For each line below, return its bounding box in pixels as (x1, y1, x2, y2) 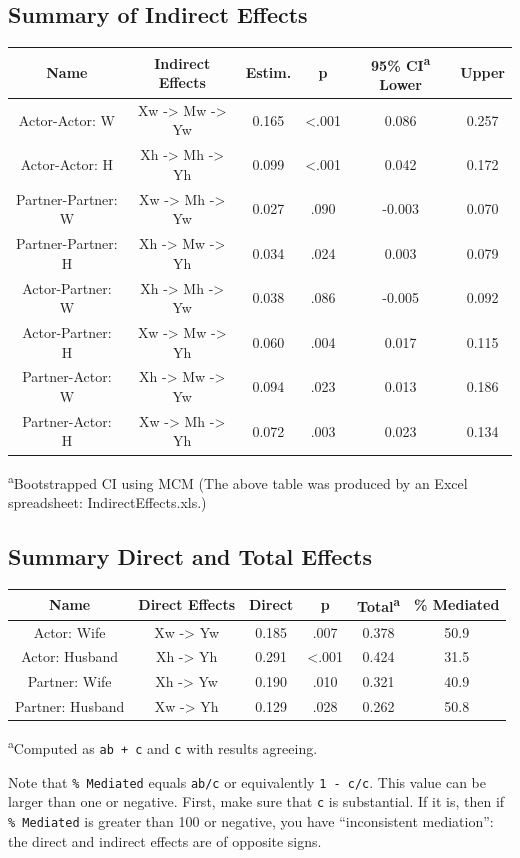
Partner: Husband (15, 696, 125, 717)
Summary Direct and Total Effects (8, 540, 372, 571)
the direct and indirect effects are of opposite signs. (8, 830, 322, 851)
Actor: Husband (21, 646, 119, 667)
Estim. (245, 62, 292, 83)
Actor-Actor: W (18, 109, 115, 130)
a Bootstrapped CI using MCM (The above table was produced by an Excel (8, 469, 468, 493)
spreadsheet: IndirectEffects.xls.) (8, 491, 207, 512)
